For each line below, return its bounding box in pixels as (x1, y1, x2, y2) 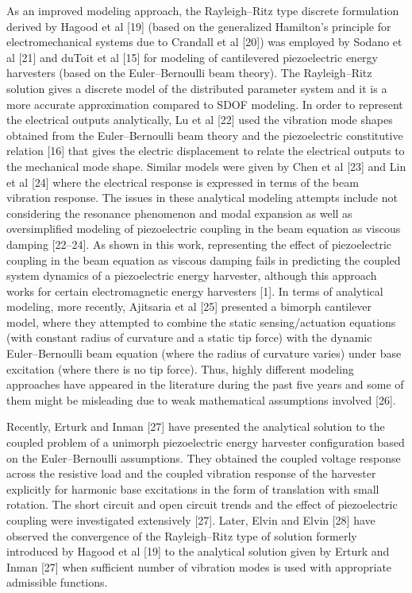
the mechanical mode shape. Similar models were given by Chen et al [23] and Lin (6, 157, 406, 174)
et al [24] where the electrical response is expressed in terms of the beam (6, 173, 359, 190)
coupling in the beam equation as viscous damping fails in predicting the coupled (6, 251, 401, 268)
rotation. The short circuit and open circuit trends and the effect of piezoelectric (6, 496, 398, 513)
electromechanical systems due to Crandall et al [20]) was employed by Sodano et (6, 33, 402, 50)
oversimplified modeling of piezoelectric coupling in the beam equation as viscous (6, 220, 401, 237)
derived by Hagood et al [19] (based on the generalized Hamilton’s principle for (6, 17, 391, 34)
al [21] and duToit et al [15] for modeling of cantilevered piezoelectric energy (6, 48, 378, 65)
